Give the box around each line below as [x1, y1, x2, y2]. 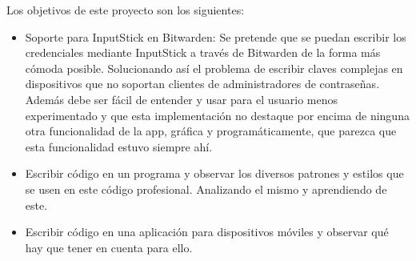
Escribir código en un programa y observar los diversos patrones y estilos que [25, 165, 404, 182]
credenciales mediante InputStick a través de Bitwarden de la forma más [25, 44, 381, 61]
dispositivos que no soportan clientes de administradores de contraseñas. [25, 75, 380, 92]
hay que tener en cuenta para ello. [25, 239, 193, 255]
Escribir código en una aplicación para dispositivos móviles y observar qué [25, 223, 389, 240]
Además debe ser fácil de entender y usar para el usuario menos [25, 90, 338, 107]
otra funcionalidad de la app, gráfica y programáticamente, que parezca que [25, 122, 397, 139]
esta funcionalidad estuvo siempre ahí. [25, 138, 213, 155]
